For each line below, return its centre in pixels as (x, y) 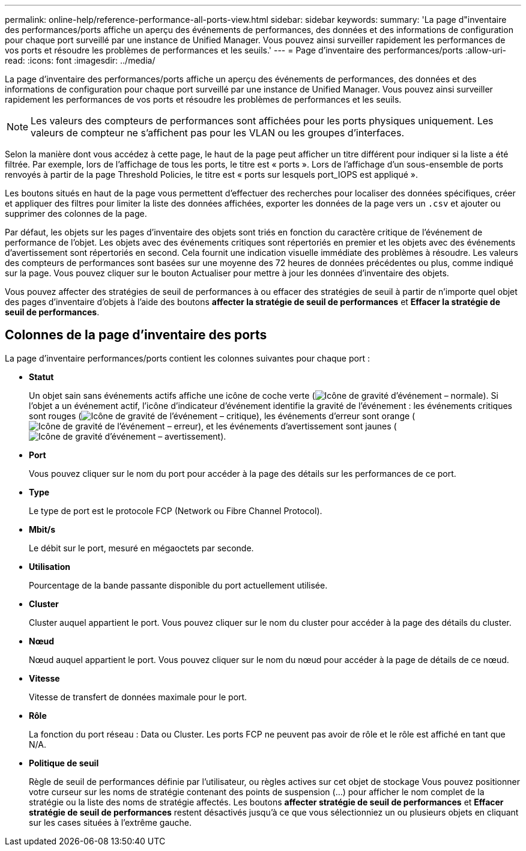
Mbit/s (42, 529)
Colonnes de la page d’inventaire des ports (136, 335)
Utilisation (50, 566)
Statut (41, 377)
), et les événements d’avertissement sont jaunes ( (297, 426)
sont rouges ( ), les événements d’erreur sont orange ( (222, 416)
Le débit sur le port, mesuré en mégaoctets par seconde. (141, 548)
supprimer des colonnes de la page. (76, 214)
